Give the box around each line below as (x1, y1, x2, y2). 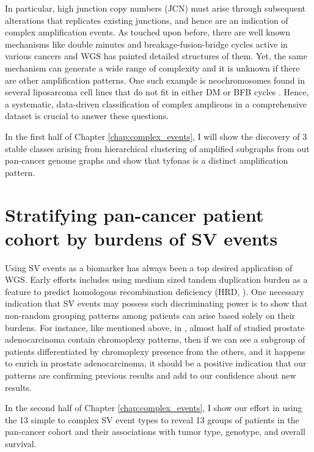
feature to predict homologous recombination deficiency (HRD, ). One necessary (5, 285, 304, 297)
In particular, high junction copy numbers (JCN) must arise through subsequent (5, 2, 305, 14)
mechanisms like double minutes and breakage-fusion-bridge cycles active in (5, 37, 288, 50)
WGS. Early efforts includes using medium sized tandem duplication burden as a (5, 273, 308, 286)
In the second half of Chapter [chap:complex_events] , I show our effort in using (5, 401, 302, 414)
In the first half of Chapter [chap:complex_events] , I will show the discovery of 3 (5, 129, 307, 142)
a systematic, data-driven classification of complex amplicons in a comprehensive (5, 97, 307, 110)
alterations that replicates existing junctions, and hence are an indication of (5, 13, 288, 26)
